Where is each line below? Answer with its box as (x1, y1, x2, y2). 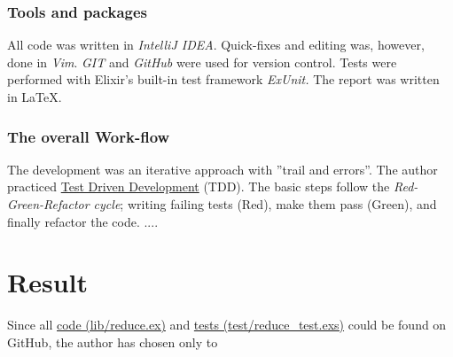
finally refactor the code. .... (7, 212, 159, 230)
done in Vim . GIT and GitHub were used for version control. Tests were (7, 52, 397, 71)
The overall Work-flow (7, 125, 170, 147)
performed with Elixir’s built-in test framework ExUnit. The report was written (7, 70, 440, 89)
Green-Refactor (7, 195, 90, 213)
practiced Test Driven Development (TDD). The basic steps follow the (7, 177, 390, 196)
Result (7, 264, 88, 300)
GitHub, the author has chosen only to (7, 332, 218, 351)
